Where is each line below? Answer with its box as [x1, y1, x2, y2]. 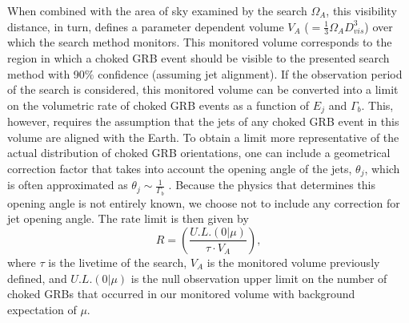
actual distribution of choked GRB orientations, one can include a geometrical [7, 144, 391, 161]
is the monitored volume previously [207, 253, 380, 270]
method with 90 [7, 65, 85, 82]
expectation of [7, 301, 77, 317]
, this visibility [326, 2, 397, 18]
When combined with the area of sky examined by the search [7, 2, 307, 18]
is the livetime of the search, [48, 253, 187, 270]
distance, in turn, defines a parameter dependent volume [7, 18, 284, 34]
